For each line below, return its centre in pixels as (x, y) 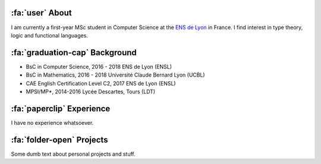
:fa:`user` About (41, 13)
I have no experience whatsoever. (52, 122)
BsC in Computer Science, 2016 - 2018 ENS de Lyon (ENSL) (99, 67)
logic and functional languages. (50, 35)
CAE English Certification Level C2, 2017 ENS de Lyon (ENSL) (101, 83)
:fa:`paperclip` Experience (61, 108)
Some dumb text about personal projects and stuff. (73, 154)
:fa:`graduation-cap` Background (74, 53)
